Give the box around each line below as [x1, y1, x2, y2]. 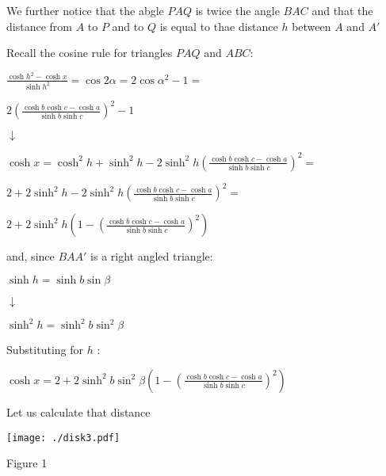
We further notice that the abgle [6, 2, 164, 18]
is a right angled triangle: [90, 248, 213, 265]
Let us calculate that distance [6, 403, 151, 420]
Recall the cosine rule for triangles [6, 44, 173, 61]
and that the [311, 2, 373, 18]
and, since [6, 248, 55, 265]
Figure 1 [6, 455, 48, 471]
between [292, 17, 331, 34]
